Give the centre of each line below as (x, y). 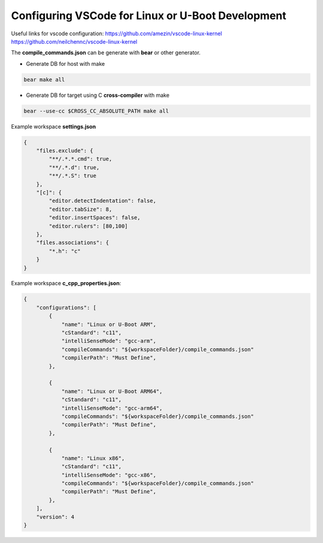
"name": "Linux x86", (93, 458)
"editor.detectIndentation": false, (103, 201)
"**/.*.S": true (73, 176)
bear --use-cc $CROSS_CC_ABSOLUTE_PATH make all (96, 111)
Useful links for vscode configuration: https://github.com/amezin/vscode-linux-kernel (117, 33)
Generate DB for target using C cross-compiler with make (98, 95)
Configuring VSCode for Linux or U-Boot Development (149, 16)
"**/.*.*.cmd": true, (80, 159)
